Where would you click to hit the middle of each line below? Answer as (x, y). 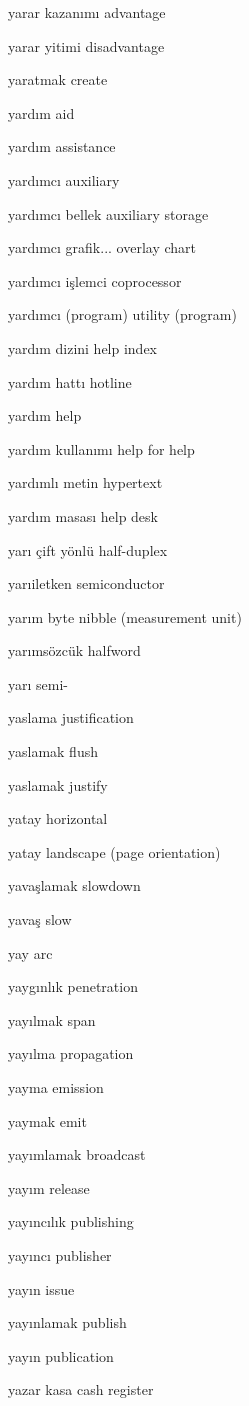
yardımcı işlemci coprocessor (95, 280)
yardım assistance (62, 146)
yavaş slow (40, 919)
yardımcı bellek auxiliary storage (108, 213)
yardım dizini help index (83, 347)
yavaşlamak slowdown (74, 885)
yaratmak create (58, 79)
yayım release (49, 1187)
